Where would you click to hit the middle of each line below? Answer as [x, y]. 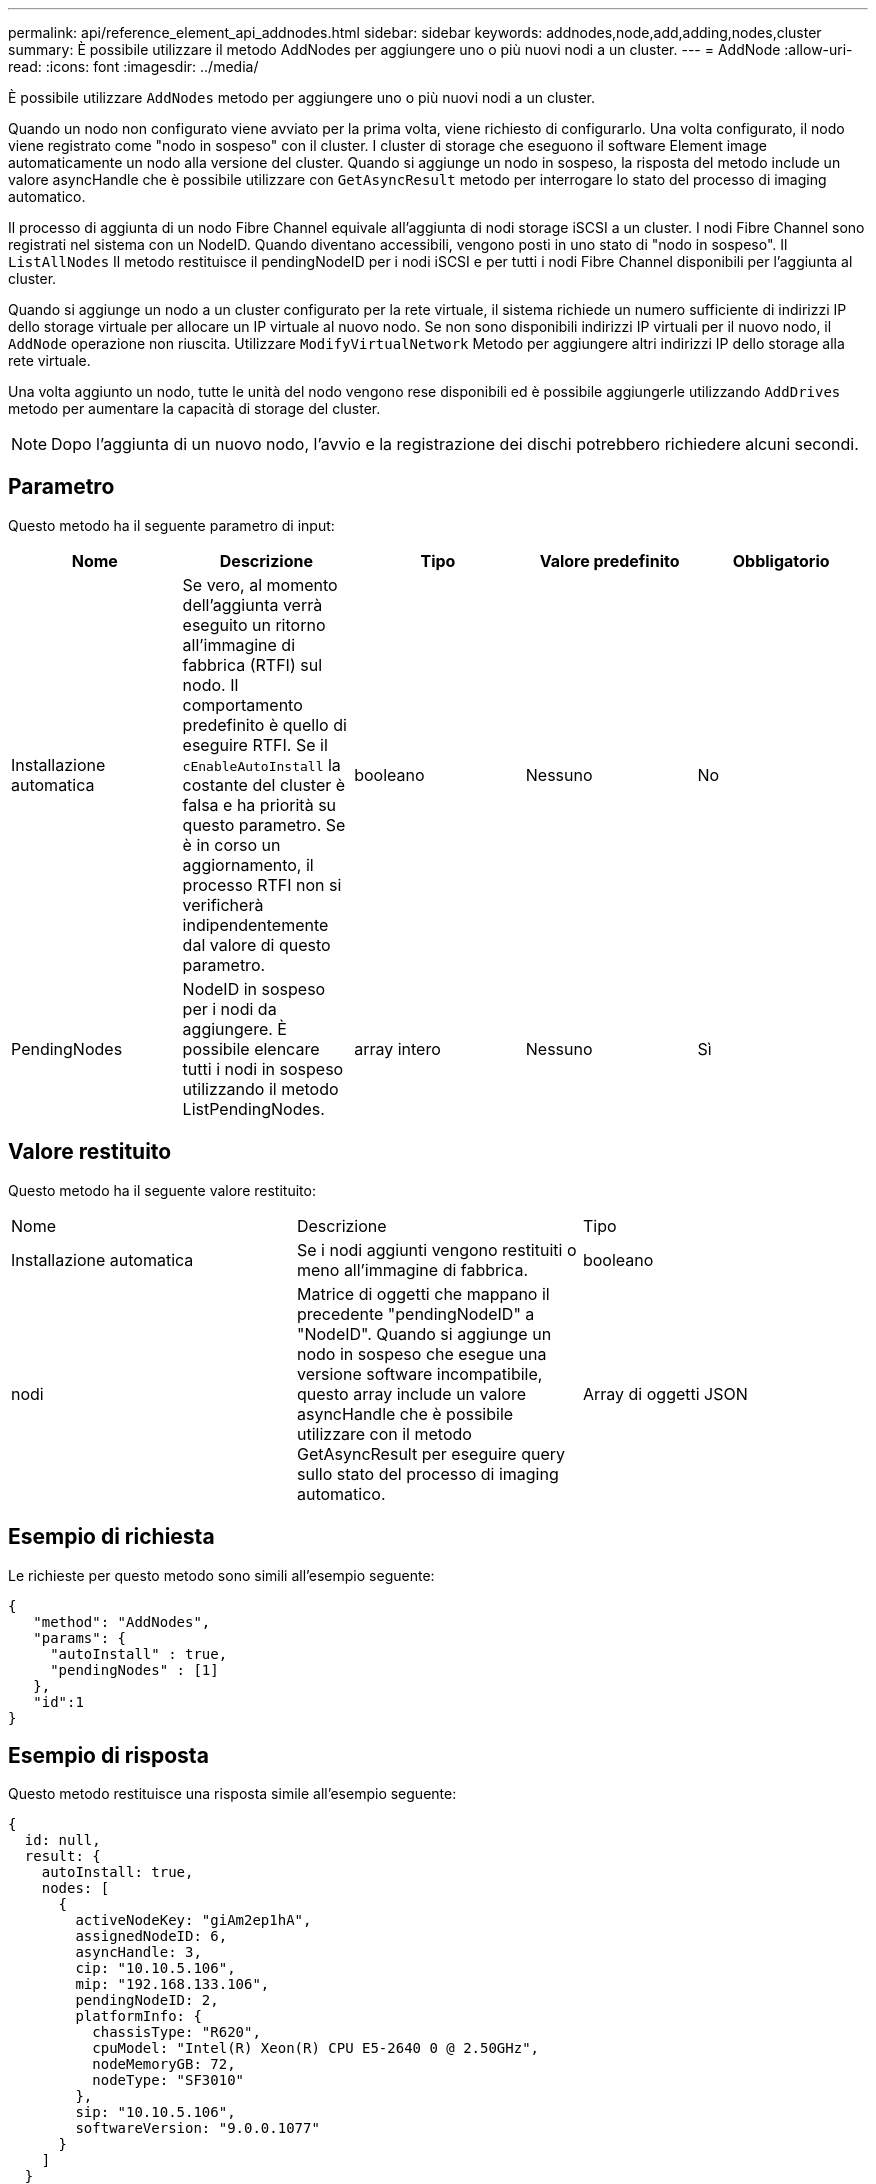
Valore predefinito [609, 560]
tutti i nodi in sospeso [263, 1068]
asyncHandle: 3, [138, 1952]
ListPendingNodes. [253, 1108]
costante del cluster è [264, 784]
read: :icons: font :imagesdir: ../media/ [133, 66]
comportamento [242, 704]
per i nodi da [229, 1008]
